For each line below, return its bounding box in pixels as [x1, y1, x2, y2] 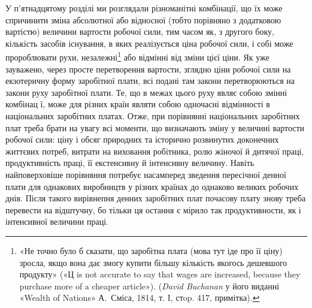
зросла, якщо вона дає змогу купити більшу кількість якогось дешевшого [19, 256, 287, 268]
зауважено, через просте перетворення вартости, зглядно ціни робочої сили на [5, 62, 291, 75]
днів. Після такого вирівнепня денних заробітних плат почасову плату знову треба [5, 192, 306, 204]
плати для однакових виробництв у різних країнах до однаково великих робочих [5, 180, 299, 192]
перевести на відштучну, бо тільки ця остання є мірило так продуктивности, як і [5, 203, 301, 216]
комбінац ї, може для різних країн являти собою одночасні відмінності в [5, 98, 270, 110]
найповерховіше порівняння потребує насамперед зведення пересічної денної [5, 168, 286, 180]
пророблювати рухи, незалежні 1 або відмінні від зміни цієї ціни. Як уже [5, 49, 269, 64]
